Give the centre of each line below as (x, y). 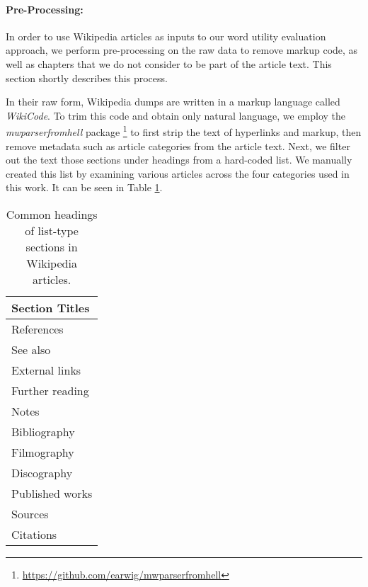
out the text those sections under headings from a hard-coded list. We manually (179, 160)
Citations (34, 534)
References (38, 329)
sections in (52, 246)
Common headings (52, 214)
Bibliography (43, 431)
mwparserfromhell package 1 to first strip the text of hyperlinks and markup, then (184, 131)
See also (31, 349)
